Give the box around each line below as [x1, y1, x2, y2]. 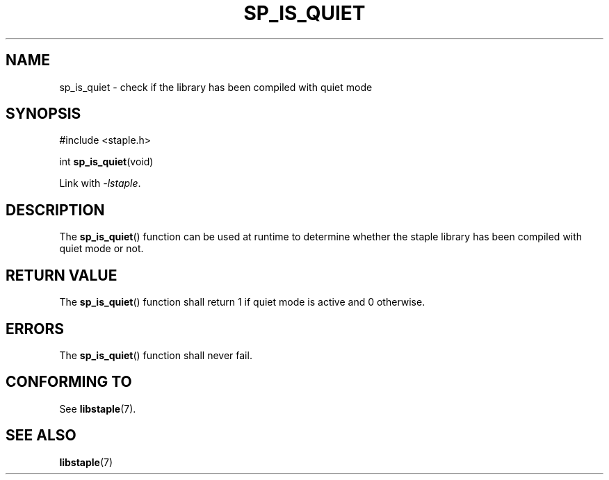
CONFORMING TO [6, 373, 132, 391]
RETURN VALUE [6, 266, 117, 284]
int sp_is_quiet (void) [59, 156, 154, 168]
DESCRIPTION [6, 201, 105, 219]
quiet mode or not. [59, 242, 144, 255]
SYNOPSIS [6, 105, 81, 123]
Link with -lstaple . [59, 177, 141, 190]
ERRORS [6, 320, 65, 338]
